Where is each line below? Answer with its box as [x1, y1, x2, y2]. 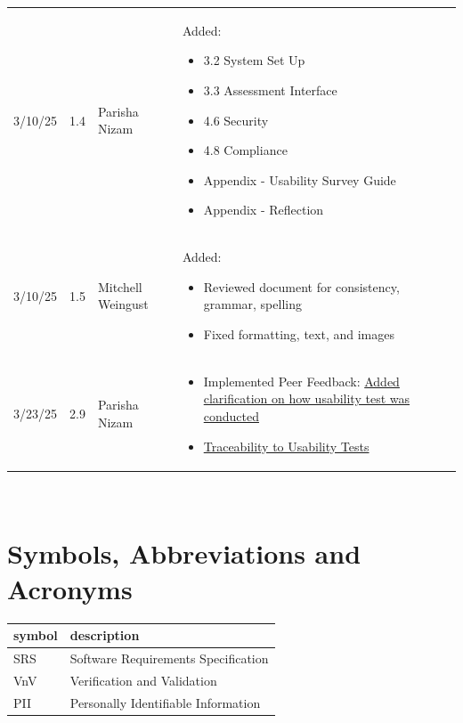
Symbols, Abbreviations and [7, 535, 361, 572]
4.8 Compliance [203, 141, 288, 159]
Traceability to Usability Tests [203, 436, 370, 455]
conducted [203, 406, 259, 425]
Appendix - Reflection [203, 200, 324, 219]
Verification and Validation [69, 670, 217, 689]
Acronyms [7, 570, 133, 606]
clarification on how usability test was [203, 389, 410, 408]
